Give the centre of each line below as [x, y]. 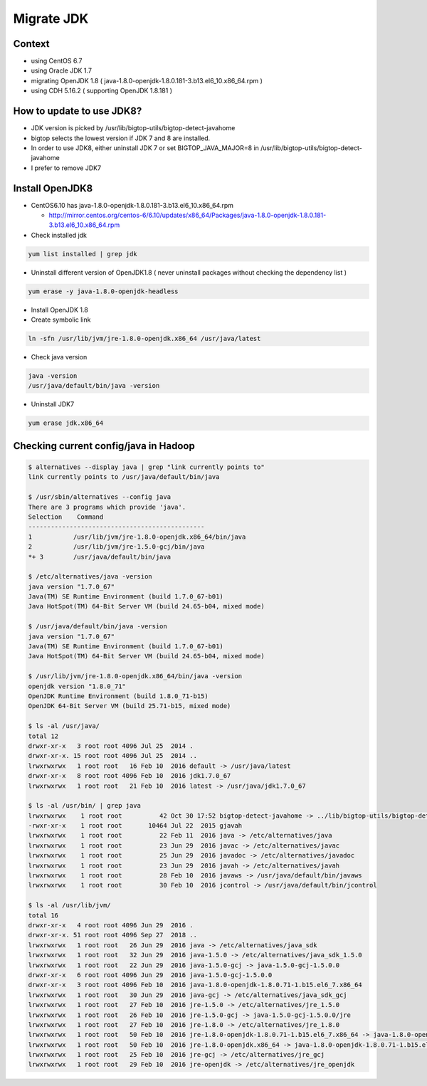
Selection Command [66, 517]
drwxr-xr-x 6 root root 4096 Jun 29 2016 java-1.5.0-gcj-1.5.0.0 [150, 975]
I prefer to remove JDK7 [66, 168]
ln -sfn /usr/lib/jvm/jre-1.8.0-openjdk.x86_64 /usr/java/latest [144, 339]
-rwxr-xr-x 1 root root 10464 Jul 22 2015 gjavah [135, 826]
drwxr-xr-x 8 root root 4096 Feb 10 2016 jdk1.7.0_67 [130, 776]
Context [31, 44]
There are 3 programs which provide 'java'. [107, 507]
